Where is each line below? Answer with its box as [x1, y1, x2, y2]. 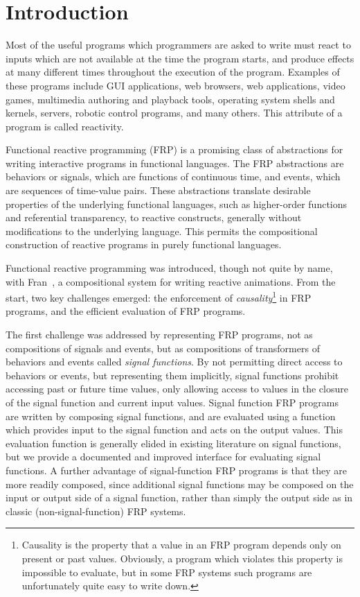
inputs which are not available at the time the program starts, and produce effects [6, 51, 354, 65]
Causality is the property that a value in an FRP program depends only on [21, 537, 341, 552]
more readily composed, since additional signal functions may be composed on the [6, 476, 354, 491]
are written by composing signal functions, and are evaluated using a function [6, 408, 336, 423]
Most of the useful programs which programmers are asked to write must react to [6, 37, 351, 52]
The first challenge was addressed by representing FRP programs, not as [6, 327, 313, 342]
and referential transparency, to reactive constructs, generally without [6, 210, 302, 225]
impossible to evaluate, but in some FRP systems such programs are [21, 564, 312, 579]
